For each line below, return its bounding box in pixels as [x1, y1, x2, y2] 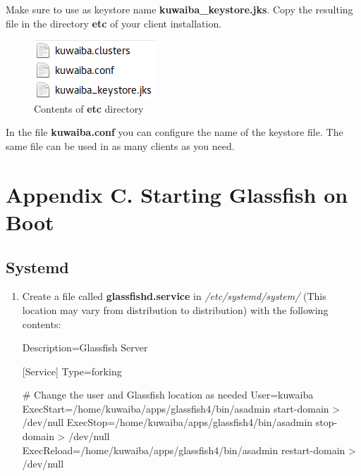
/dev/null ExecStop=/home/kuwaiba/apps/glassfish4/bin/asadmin [22, 415, 313, 430]
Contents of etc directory [34, 101, 144, 115]
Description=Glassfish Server [22, 340, 148, 355]
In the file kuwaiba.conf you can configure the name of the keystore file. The [6, 125, 343, 139]
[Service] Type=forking [22, 363, 122, 378]
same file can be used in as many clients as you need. [6, 138, 235, 153]
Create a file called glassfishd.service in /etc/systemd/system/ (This [22, 289, 326, 303]
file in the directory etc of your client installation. [6, 15, 222, 30]
